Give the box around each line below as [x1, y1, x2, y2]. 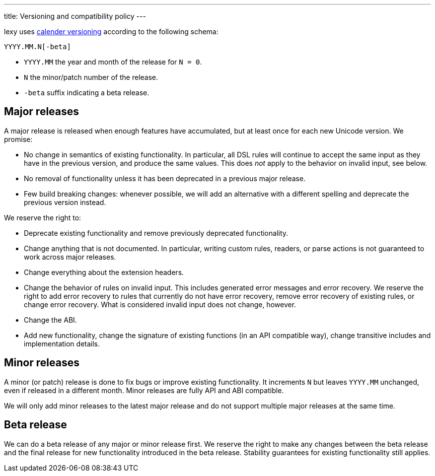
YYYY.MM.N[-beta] [4, 43, 71, 51]
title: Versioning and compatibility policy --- [4, 12, 146, 20]
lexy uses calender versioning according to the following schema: [4, 27, 218, 36]
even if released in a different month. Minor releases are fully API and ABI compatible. [4, 386, 284, 395]
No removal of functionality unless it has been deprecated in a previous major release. [24, 174, 306, 183]
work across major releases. [24, 252, 116, 261]
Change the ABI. [24, 315, 77, 324]
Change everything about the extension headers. [24, 268, 184, 276]
